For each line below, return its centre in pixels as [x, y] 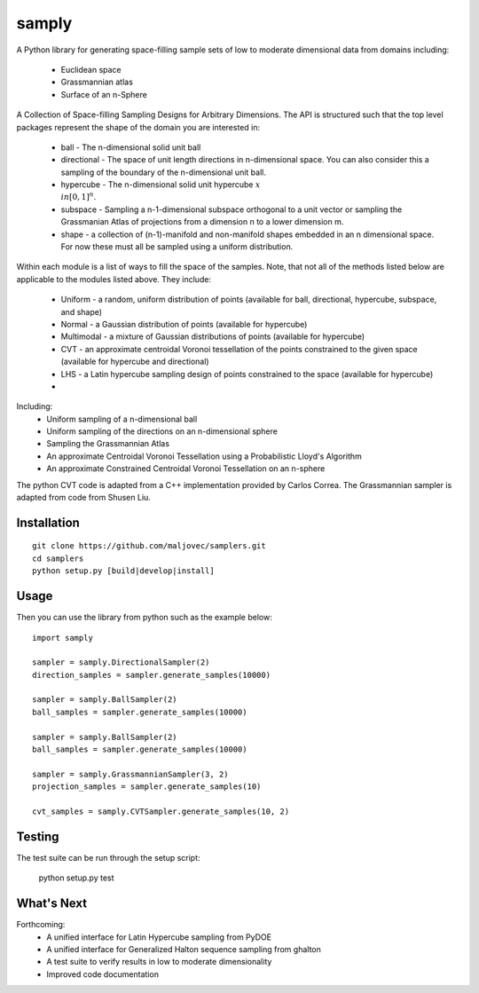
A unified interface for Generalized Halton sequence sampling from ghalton [184, 949]
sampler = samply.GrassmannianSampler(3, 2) [131, 774]
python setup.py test [76, 878]
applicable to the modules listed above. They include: [114, 279]
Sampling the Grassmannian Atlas [108, 444]
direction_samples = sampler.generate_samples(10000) [151, 675]
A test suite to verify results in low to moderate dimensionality [159, 962]
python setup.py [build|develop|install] [123, 571]
